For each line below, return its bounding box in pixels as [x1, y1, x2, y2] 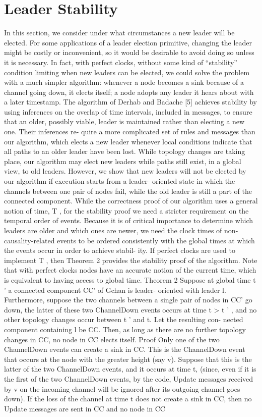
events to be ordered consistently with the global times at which [57, 235, 255, 245]
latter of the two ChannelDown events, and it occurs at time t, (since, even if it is [4, 363, 256, 374]
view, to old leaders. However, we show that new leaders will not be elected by [4, 166, 246, 176]
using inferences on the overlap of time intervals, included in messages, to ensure [4, 106, 252, 117]
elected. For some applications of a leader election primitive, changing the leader [4, 37, 252, 47]
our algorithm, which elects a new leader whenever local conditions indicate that [4, 136, 252, 146]
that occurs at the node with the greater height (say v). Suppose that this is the [4, 353, 252, 364]
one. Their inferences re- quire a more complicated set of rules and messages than [4, 126, 255, 137]
